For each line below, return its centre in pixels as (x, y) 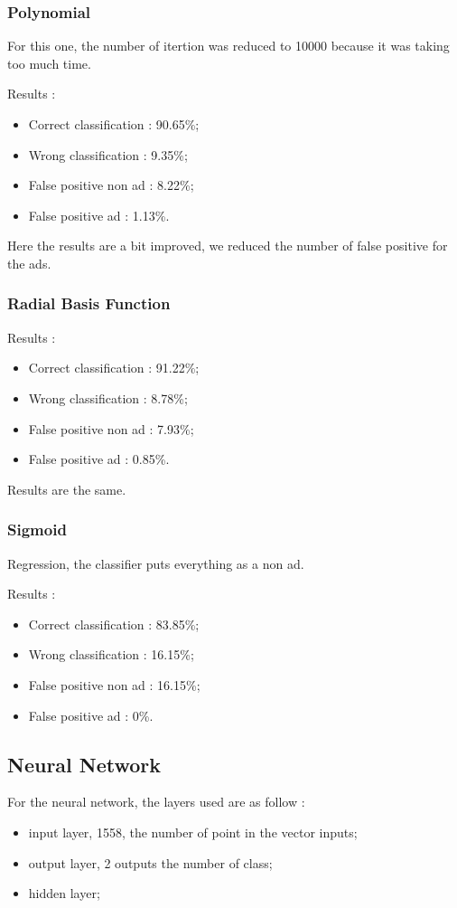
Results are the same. (67, 489)
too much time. (49, 63)
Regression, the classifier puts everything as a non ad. (156, 563)
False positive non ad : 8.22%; (111, 185)
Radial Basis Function (89, 303)
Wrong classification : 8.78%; (108, 397)
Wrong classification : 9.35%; (108, 154)
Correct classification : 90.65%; (114, 124)
